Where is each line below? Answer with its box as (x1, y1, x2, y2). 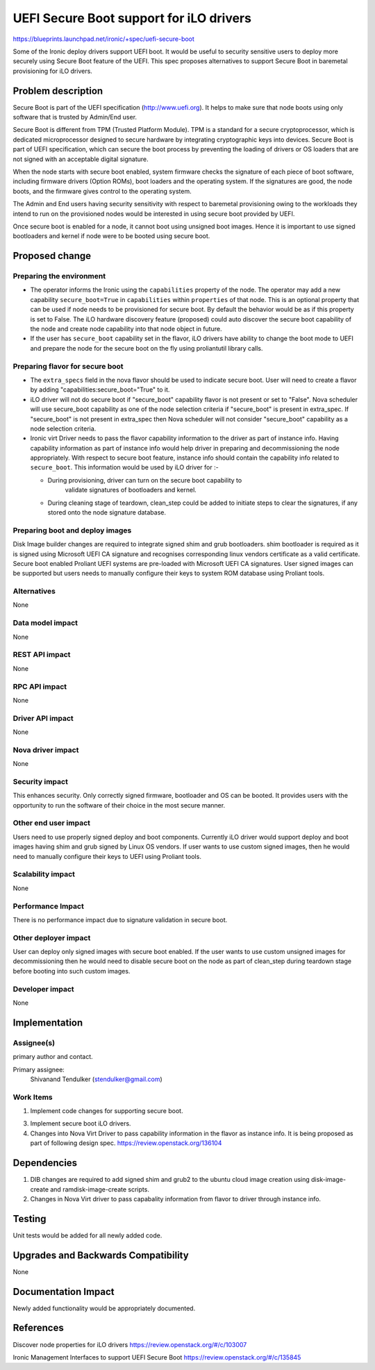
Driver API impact (12, 713, 74, 723)
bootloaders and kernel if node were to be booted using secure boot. (12, 232, 210, 240)
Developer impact (12, 984, 74, 994)
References (12, 1322, 64, 1334)
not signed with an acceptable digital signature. (12, 155, 149, 163)
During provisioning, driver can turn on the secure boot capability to (47, 476, 242, 484)
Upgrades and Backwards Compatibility (12, 1249, 189, 1261)
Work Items (12, 1092, 53, 1102)
